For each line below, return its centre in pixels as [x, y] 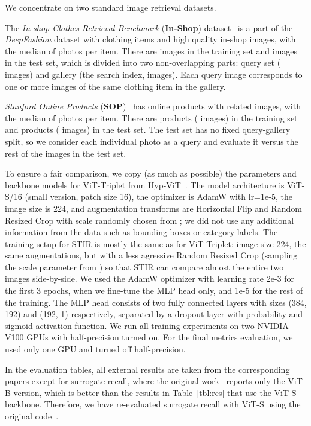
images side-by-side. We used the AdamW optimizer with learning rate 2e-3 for [150, 279]
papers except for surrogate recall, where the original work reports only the [145, 381]
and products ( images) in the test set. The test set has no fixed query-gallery [148, 130]
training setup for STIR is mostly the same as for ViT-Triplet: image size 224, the [155, 243]
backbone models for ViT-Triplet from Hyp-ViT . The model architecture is [145, 185]
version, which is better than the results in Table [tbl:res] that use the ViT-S [155, 392]
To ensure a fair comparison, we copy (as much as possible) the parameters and [151, 173]
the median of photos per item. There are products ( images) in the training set [151, 118]
